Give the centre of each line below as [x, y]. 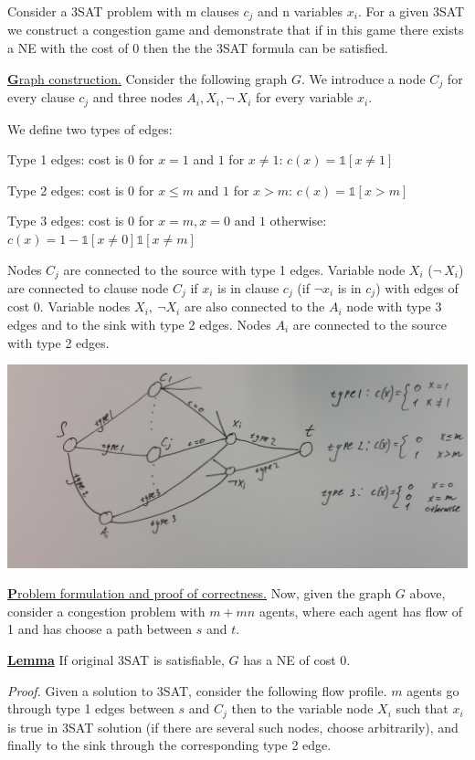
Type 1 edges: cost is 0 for [81, 159]
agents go [433, 690]
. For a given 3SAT [412, 11]
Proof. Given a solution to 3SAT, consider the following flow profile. [197, 690]
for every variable [304, 97]
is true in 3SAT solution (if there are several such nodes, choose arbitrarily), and [233, 727]
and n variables [301, 11]
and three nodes [137, 97]
